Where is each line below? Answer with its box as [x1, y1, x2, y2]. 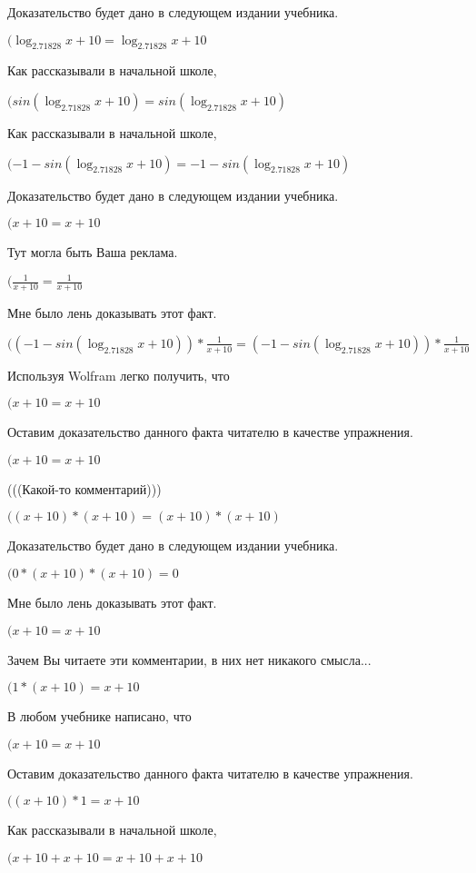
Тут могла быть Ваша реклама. [7, 243, 178, 262]
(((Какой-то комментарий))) [7, 479, 162, 498]
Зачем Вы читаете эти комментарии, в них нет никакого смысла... [7, 650, 372, 669]
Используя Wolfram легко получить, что [7, 365, 230, 384]
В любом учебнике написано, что [7, 707, 192, 726]
